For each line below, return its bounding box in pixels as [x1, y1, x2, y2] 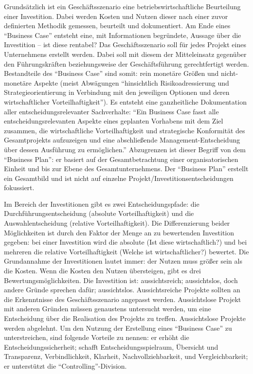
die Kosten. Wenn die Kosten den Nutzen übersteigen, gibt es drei [4, 266, 201, 276]
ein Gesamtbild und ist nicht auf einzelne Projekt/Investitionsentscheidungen [4, 173, 234, 183]
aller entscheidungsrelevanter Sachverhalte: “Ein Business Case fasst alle [4, 106, 219, 116]
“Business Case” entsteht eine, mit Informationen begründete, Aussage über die [4, 30, 241, 40]
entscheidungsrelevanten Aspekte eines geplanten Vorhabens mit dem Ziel [4, 116, 223, 126]
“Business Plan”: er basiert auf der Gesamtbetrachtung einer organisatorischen [4, 154, 238, 164]
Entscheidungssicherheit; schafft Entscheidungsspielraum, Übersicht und [4, 341, 218, 352]
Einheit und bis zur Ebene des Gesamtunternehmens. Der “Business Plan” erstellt [4, 163, 249, 174]
